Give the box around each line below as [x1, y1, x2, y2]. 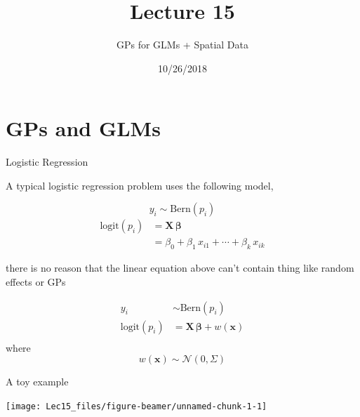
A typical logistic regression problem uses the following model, [6, 178, 274, 192]
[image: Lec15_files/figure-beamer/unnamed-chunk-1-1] [6, 401, 267, 411]
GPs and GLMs [6, 114, 161, 143]
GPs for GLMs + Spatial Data [116, 37, 249, 52]
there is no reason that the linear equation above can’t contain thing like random [6, 260, 354, 275]
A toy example [6, 374, 69, 389]
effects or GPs [6, 274, 66, 289]
